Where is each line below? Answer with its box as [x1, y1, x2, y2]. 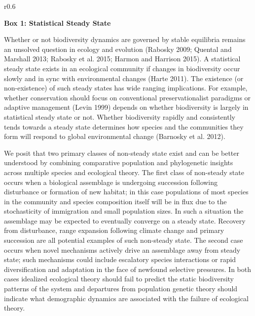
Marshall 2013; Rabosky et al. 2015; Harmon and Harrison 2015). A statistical [4, 53, 241, 64]
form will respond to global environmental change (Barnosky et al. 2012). [4, 131, 225, 141]
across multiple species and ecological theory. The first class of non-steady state [4, 167, 244, 177]
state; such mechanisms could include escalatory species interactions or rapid [4, 254, 236, 265]
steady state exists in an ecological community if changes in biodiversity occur [4, 63, 240, 73]
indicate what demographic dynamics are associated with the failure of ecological [4, 293, 249, 303]
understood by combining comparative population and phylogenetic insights [4, 157, 233, 168]
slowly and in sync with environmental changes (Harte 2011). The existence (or [4, 73, 244, 83]
